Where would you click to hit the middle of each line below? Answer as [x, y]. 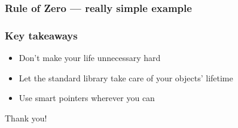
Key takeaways [41, 35]
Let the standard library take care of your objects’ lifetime [126, 77]
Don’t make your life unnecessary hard [90, 58]
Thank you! [26, 118]
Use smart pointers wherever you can [87, 98]
